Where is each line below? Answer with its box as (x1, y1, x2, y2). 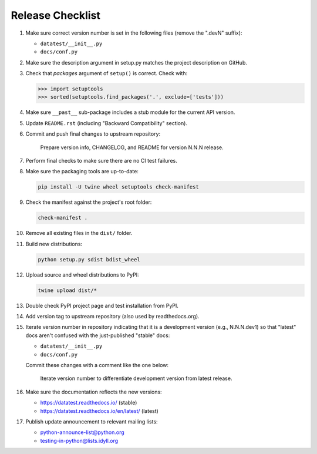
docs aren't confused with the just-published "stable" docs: (25, 332, 170, 339)
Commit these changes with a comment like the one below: (25, 362, 169, 369)
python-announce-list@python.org (40, 429, 124, 436)
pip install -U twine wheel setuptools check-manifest (38, 184, 199, 190)
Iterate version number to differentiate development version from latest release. (40, 375, 232, 382)
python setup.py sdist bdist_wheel (38, 256, 140, 263)
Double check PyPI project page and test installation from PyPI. (25, 302, 179, 309)
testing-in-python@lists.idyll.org (40, 437, 119, 444)
